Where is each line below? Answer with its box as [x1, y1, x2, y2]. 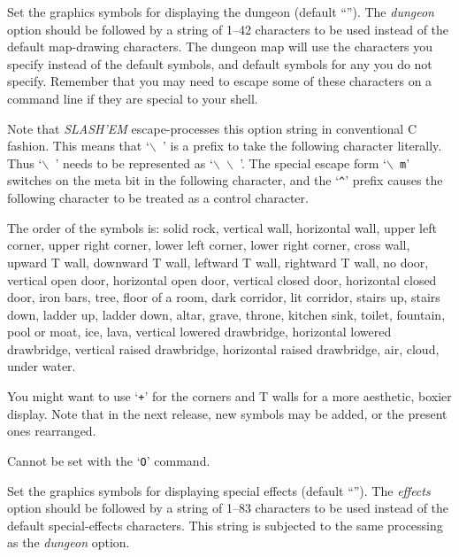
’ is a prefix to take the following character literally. [162, 136, 442, 155]
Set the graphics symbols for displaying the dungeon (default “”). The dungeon [7, 3, 434, 20]
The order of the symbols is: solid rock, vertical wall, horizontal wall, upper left [7, 218, 437, 236]
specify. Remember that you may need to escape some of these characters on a [7, 72, 432, 90]
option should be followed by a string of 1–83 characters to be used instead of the [7, 499, 449, 517]
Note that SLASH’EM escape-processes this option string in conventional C [7, 119, 417, 137]
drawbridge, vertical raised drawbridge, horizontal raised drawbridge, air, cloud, [7, 339, 440, 358]
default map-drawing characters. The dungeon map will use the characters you [7, 37, 433, 56]
